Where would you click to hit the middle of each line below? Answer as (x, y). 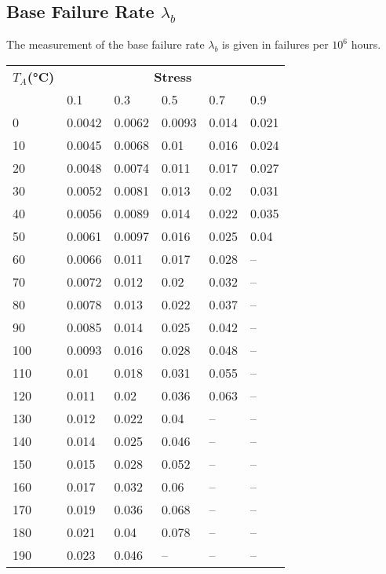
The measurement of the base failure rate (106, 44)
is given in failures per (275, 44)
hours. (366, 44)
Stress (173, 76)
